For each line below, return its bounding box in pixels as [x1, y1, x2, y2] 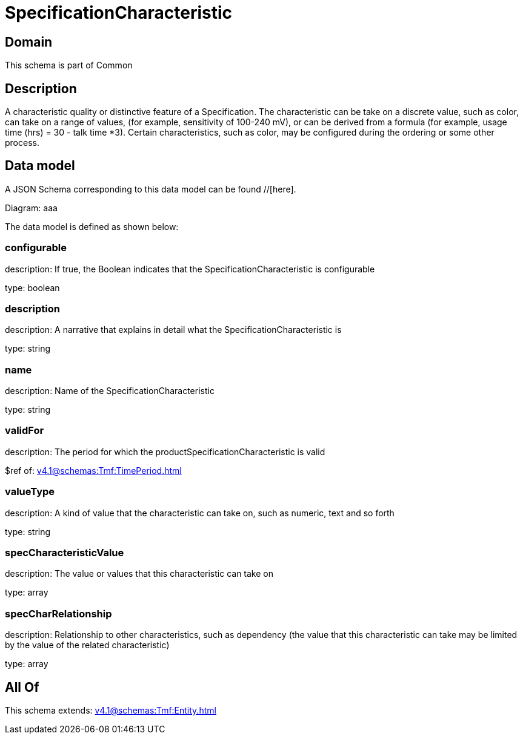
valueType [5, 485, 55, 498]
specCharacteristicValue [5, 546, 124, 559]
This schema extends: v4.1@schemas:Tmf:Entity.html [5, 705, 216, 715]
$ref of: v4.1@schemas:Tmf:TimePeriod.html [5, 465, 182, 476]
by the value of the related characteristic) [5, 640, 170, 651]
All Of [5, 679, 39, 695]
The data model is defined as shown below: [5, 221, 179, 232]
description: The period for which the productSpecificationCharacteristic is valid [5, 446, 325, 457]
